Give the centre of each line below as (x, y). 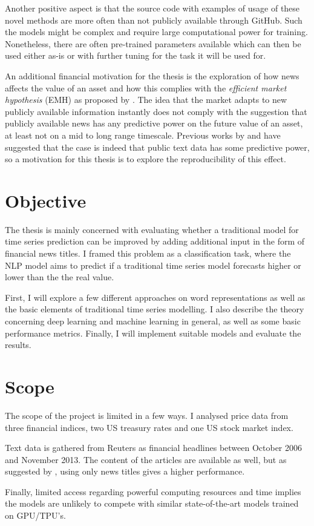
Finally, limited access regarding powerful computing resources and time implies (153, 491)
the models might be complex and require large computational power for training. (156, 32)
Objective (46, 200)
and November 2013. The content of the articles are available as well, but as (146, 459)
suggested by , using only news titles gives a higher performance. (125, 471)
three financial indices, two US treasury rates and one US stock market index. (149, 427)
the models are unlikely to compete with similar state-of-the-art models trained (152, 503)
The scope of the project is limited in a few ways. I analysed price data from (147, 415)
